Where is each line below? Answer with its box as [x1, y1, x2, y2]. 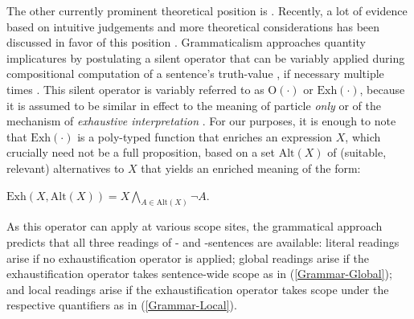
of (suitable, [327, 144, 387, 161]
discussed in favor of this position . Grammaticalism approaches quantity [6, 34, 366, 51]
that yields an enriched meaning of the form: [141, 159, 361, 176]
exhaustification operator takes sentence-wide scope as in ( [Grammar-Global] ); [6, 265, 392, 282]
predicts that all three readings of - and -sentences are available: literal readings [6, 233, 400, 250]
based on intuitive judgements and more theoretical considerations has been [6, 18, 380, 35]
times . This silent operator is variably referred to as [6, 80, 264, 97]
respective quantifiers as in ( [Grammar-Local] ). [6, 297, 237, 313]
